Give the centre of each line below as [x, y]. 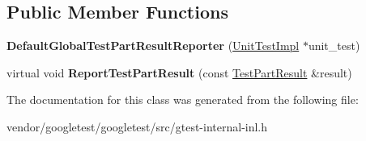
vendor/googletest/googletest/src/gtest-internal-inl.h [137, 126]
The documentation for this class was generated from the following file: [183, 100]
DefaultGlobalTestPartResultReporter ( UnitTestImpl [153, 46]
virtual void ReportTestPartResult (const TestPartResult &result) [179, 72]
